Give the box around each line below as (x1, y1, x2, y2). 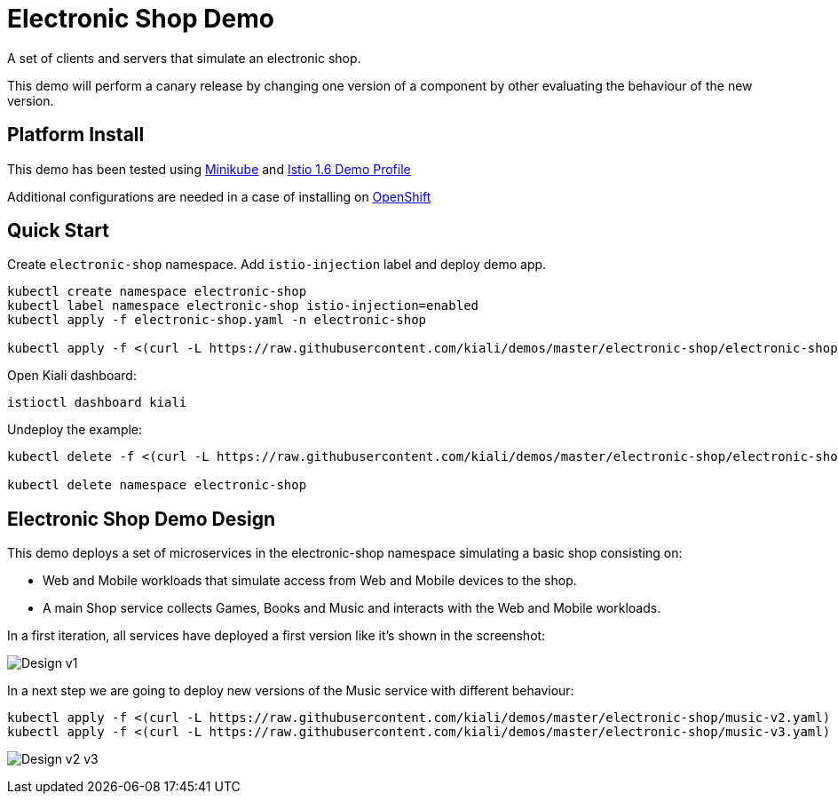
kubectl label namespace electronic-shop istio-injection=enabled (7, 298, 479, 313)
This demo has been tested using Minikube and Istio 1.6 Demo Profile (7, 161, 411, 177)
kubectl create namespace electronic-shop (7, 284, 307, 299)
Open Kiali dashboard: (7, 368, 137, 384)
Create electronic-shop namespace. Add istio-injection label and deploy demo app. (7, 257, 547, 273)
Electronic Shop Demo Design (7, 507, 276, 530)
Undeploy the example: (7, 422, 143, 438)
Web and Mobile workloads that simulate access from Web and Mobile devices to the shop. (43, 573, 577, 589)
